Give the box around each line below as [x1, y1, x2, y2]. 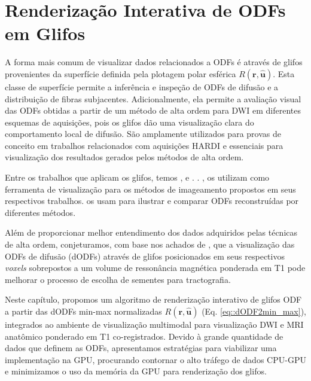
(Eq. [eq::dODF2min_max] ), [202, 305, 306, 317]
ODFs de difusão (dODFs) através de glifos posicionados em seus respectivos [5, 249, 285, 262]
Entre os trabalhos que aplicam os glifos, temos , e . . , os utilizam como [5, 171, 270, 184]
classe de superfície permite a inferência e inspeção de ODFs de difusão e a [5, 80, 279, 93]
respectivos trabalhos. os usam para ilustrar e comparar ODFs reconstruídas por [5, 194, 299, 207]
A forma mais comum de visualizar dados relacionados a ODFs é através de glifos [5, 56, 303, 68]
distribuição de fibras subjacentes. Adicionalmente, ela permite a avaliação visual [5, 92, 301, 105]
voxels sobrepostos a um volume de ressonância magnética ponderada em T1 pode [5, 261, 306, 274]
